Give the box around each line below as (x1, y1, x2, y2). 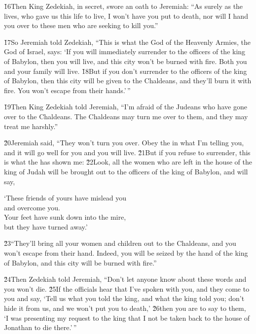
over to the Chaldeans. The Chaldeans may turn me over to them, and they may (4, 111, 248, 121)
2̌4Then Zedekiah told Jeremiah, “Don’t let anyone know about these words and (4, 274, 247, 284)
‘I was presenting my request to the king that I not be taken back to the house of (4, 312, 250, 323)
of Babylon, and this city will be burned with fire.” (4, 257, 157, 267)
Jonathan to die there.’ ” (4, 322, 77, 333)
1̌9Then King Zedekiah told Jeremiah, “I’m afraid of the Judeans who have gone (4, 101, 247, 112)
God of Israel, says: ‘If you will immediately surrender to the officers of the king (4, 46, 246, 57)
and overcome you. (4, 202, 60, 212)
